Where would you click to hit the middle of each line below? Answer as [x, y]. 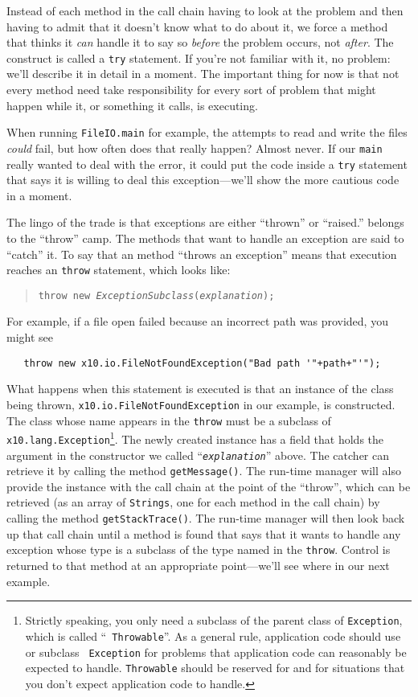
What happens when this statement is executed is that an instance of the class [200, 389]
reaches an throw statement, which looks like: [119, 270]
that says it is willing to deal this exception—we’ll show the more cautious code [203, 180]
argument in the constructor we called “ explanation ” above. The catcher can [198, 455]
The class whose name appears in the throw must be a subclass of [169, 420]
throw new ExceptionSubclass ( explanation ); [156, 295]
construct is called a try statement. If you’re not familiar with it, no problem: [199, 57]
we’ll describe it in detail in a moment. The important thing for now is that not [203, 74]
